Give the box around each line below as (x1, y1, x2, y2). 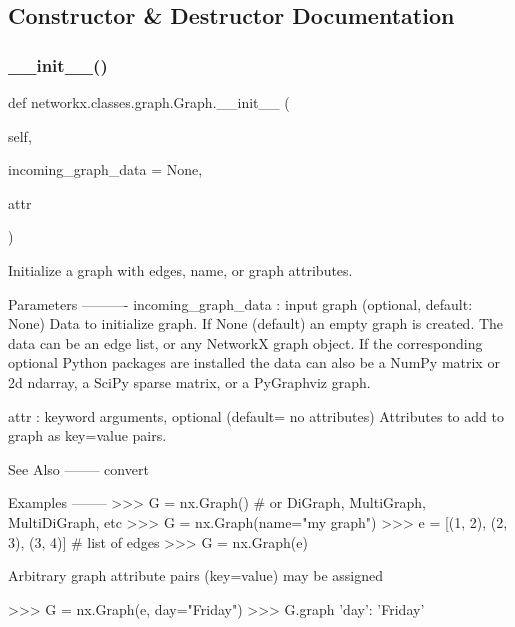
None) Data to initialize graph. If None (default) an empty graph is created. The (8, 313, 504, 334)
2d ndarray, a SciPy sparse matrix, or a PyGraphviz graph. (8, 371, 371, 392)
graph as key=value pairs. (8, 425, 167, 446)
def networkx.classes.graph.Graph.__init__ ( (8, 92, 290, 112)
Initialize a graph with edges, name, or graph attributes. (8, 259, 353, 280)
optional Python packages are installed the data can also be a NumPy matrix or (8, 352, 500, 373)
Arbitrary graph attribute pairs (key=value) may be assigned (8, 565, 384, 586)
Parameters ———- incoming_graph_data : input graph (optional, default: (8, 293, 473, 314)
